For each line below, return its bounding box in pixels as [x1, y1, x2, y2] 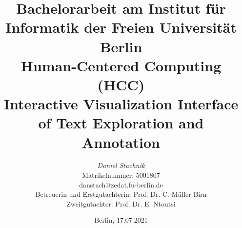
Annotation [82, 132, 160, 152]
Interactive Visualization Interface [3, 94, 239, 114]
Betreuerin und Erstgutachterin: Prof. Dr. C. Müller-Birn [35, 189, 207, 199]
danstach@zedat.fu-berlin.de [79, 179, 163, 189]
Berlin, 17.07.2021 [94, 215, 148, 225]
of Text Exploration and [38, 113, 204, 133]
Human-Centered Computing [20, 55, 222, 75]
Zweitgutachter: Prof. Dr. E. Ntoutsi [66, 198, 176, 208]
